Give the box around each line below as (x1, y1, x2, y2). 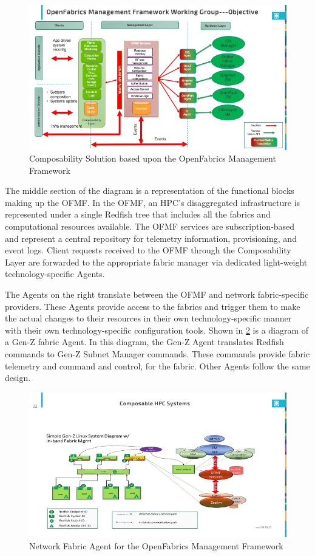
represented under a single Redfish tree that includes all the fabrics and (5, 208, 271, 221)
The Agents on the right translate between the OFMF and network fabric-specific (5, 288, 309, 301)
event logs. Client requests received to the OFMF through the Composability (5, 244, 291, 256)
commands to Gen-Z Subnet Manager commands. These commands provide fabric (5, 348, 310, 360)
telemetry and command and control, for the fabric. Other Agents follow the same (5, 359, 310, 372)
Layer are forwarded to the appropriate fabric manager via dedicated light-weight (5, 255, 308, 268)
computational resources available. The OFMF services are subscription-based (5, 220, 295, 233)
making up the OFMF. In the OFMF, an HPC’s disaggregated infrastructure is (5, 196, 300, 208)
